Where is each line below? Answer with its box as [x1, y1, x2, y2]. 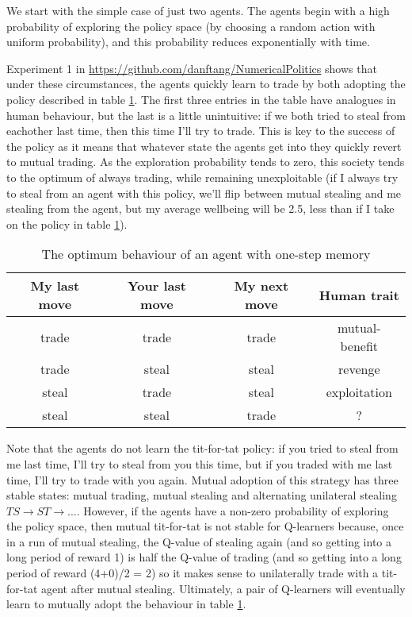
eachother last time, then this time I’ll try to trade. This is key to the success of [6, 122, 395, 139]
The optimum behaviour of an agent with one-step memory [41, 245, 371, 264]
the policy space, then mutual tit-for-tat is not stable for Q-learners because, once [6, 518, 404, 534]
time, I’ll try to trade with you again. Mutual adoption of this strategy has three [6, 471, 399, 488]
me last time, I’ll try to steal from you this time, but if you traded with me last [6, 455, 393, 472]
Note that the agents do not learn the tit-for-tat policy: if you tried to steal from [6, 440, 399, 457]
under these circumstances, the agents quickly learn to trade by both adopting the [6, 75, 406, 92]
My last [30, 276, 80, 295]
